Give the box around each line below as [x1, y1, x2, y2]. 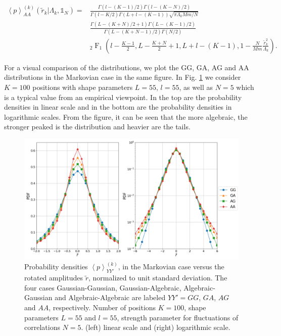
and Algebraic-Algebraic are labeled [55, 292, 166, 303]
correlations [24, 322, 60, 332]
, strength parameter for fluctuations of [117, 312, 239, 322]
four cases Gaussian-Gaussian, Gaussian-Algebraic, [24, 282, 181, 293]
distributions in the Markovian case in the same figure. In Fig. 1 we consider [4, 72, 241, 82]
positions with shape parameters [32, 81, 133, 92]
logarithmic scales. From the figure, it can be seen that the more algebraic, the [4, 111, 248, 122]
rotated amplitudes [24, 272, 83, 283]
